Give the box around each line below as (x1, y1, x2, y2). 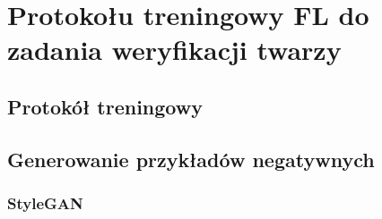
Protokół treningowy (7, 92, 203, 120)
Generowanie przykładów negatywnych (7, 145, 375, 173)
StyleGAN (7, 192, 83, 215)
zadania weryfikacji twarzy (7, 31, 342, 68)
